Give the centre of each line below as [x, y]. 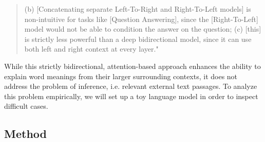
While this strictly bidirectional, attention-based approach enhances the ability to [132, 66]
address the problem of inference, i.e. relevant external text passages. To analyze [131, 86]
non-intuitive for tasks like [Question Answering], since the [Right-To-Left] [141, 19]
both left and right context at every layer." [91, 49]
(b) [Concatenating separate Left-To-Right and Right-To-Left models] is [138, 9]
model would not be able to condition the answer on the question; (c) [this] [143, 29]
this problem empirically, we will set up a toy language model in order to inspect [131, 96]
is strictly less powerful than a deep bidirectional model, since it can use [138, 39]
